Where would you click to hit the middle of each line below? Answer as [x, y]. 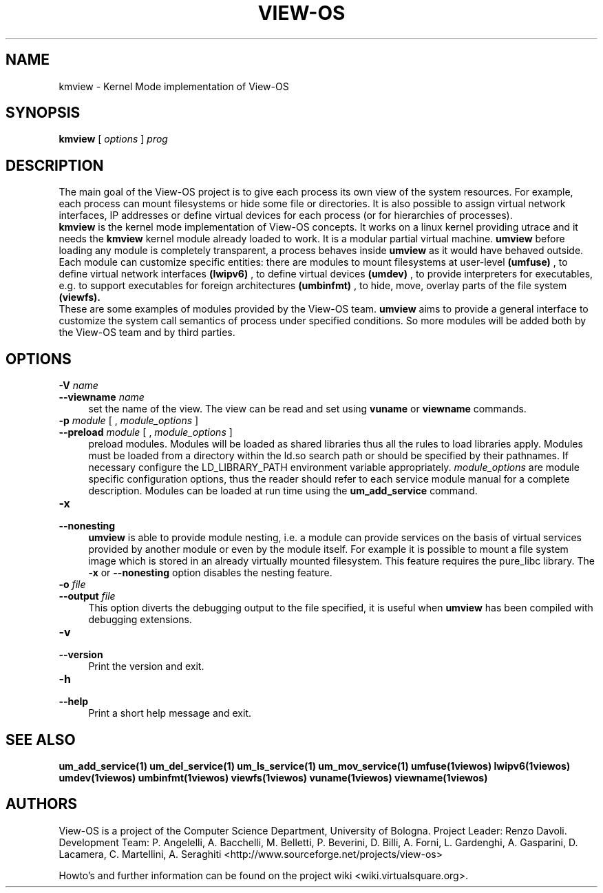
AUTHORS [42, 804]
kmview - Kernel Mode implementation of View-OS [174, 86]
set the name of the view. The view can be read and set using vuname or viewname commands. [307, 409]
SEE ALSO [41, 739]
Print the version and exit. [146, 666]
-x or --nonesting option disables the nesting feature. [210, 573]
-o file [72, 585]
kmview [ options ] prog [113, 139]
